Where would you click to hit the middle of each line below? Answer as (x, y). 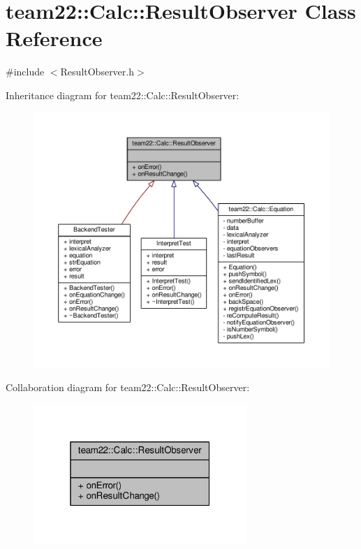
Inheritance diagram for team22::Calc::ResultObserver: (123, 95)
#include (25, 72)
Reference (54, 38)
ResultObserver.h (97, 72)
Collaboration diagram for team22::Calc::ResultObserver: (128, 387)
